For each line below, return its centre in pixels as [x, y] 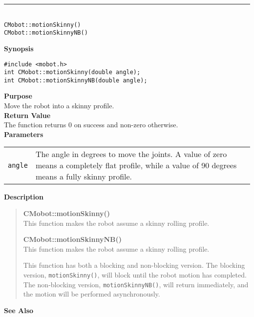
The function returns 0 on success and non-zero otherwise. [91, 125]
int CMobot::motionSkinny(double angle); [72, 72]
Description [24, 197]
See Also [19, 310]
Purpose [18, 96]
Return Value [27, 115]
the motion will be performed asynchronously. [92, 294]
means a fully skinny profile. [84, 177]
